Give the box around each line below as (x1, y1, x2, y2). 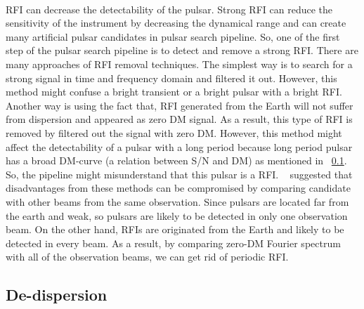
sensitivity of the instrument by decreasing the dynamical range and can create (6, 15, 346, 30)
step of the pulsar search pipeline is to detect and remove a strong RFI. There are (6, 43, 358, 58)
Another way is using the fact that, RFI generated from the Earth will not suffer (6, 98, 353, 112)
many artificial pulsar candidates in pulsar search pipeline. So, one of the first (6, 29, 340, 44)
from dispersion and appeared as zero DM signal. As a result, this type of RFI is (6, 112, 353, 126)
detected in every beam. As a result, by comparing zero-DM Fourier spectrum (6, 235, 341, 250)
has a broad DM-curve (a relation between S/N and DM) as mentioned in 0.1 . (6, 153, 347, 168)
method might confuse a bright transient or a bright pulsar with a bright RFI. (6, 84, 342, 99)
